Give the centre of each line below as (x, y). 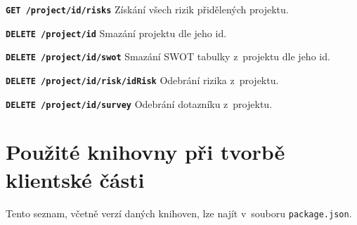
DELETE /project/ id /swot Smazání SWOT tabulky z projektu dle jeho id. (168, 56)
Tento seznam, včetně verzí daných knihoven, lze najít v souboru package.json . (179, 213)
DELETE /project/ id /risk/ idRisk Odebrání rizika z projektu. (142, 80)
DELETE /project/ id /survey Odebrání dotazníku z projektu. (139, 103)
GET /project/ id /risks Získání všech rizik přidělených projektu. (147, 9)
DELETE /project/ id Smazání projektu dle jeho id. (116, 33)
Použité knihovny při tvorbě (145, 152)
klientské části (75, 179)
